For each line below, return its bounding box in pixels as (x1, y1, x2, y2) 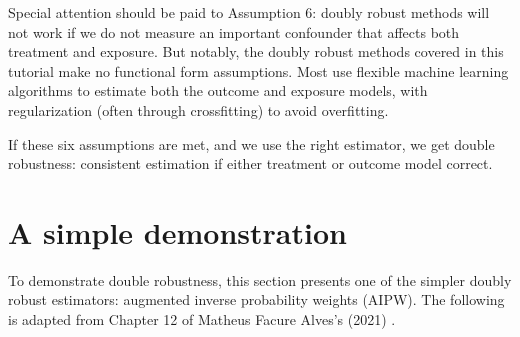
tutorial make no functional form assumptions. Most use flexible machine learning (8, 60, 509, 81)
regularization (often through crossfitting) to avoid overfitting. (8, 99, 389, 120)
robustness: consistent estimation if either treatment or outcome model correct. (8, 153, 493, 174)
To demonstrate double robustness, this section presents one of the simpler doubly (8, 269, 512, 290)
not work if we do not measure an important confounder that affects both (8, 21, 460, 42)
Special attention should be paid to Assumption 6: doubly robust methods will (8, 2, 490, 22)
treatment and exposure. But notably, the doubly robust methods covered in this (8, 41, 504, 62)
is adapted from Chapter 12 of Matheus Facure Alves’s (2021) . (8, 309, 396, 330)
